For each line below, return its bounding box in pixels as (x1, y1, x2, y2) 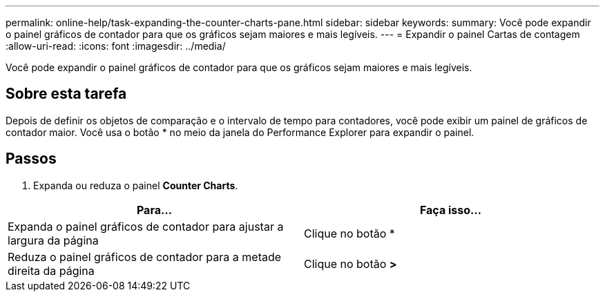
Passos (6, 150, 57, 168)
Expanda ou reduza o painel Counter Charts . (33, 179, 238, 191)
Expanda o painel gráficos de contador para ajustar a (8, 219, 284, 233)
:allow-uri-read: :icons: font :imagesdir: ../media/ (6, 40, 226, 52)
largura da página (8, 233, 99, 247)
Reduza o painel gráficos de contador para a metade (8, 249, 282, 264)
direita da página (8, 263, 95, 278)
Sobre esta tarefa (6, 85, 127, 103)
